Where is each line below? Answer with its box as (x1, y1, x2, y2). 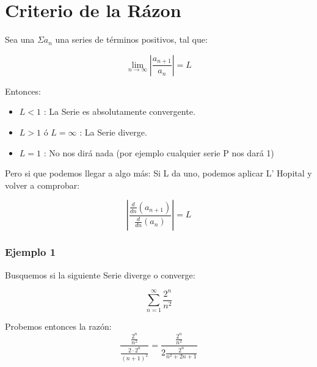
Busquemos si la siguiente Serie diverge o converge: (5, 268, 195, 281)
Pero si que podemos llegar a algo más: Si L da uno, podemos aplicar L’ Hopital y (5, 167, 312, 180)
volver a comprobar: (5, 178, 80, 191)
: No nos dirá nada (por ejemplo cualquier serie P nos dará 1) (43, 146, 274, 159)
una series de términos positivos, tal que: (55, 33, 208, 46)
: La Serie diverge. (79, 125, 147, 138)
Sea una (5, 33, 35, 46)
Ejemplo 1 (5, 244, 56, 260)
